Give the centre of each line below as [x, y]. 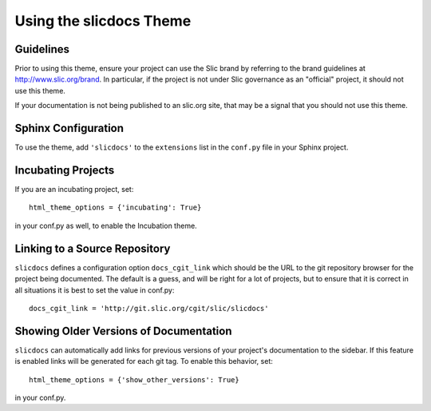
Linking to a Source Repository [93, 248]
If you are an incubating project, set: [74, 190]
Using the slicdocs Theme [103, 21]
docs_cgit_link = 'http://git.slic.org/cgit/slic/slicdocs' [149, 308]
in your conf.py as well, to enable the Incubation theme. [106, 225]
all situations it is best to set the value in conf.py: [95, 290]
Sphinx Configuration [69, 128]
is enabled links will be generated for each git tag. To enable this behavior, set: [144, 361]
